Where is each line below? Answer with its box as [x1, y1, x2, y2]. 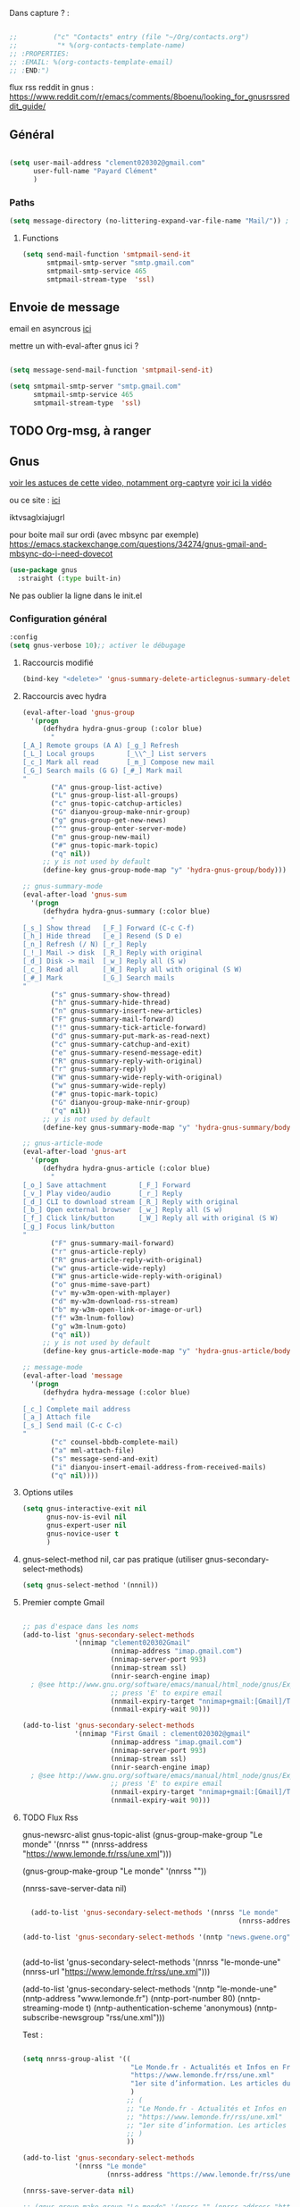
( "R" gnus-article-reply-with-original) [50, 1255, 203, 1264]
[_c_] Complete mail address [21, 1404, 131, 1413]
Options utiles [21, 1487, 74, 1498]
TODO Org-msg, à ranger [9, 424, 152, 439]
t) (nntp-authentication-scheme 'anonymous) [86, 2002, 253, 2013]
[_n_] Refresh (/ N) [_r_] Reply [21, 940, 147, 949]
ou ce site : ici [9, 495, 61, 505]
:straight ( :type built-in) [17, 574, 122, 583]
